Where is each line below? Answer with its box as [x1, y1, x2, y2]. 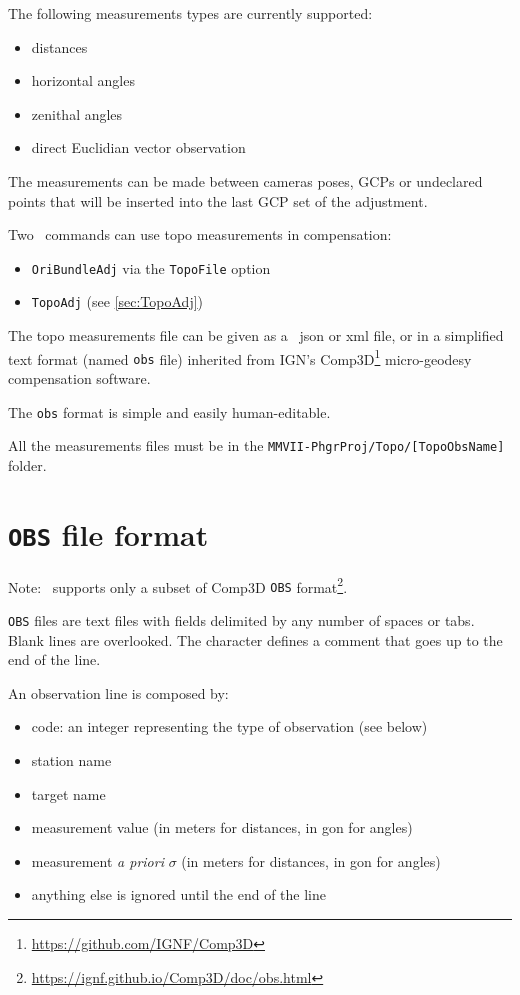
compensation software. [8, 367, 151, 388]
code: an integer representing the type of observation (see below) [31, 716, 428, 737]
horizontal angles [31, 70, 135, 91]
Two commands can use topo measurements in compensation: [8, 224, 392, 245]
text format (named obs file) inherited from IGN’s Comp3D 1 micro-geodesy [8, 345, 472, 369]
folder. [8, 454, 47, 475]
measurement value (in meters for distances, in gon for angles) [31, 817, 413, 838]
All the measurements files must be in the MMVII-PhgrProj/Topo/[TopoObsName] [8, 435, 505, 456]
